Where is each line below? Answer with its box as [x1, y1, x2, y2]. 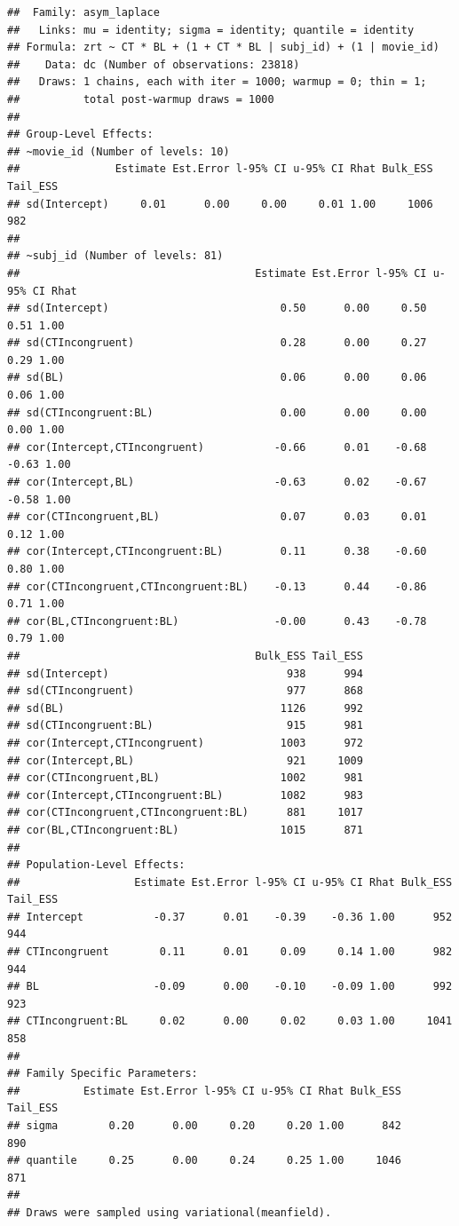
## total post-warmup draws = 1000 [7, 92, 274, 106]
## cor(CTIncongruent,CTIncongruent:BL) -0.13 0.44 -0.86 [7, 580, 427, 593]
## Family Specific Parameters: [7, 1067, 198, 1080]
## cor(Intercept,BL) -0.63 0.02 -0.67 [7, 476, 427, 489]
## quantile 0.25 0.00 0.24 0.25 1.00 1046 [7, 1154, 401, 1167]
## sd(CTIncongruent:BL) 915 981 [7, 719, 363, 732]
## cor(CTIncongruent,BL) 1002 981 [7, 771, 363, 785]
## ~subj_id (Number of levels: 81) [7, 249, 224, 263]
